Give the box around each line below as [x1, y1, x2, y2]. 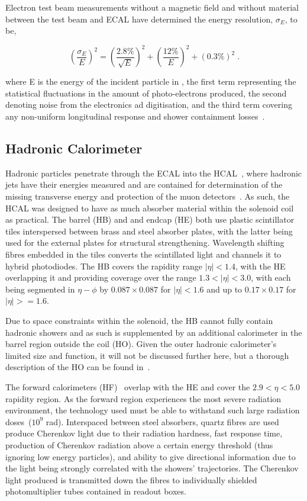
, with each [251, 271, 291, 284]
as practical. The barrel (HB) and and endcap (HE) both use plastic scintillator [5, 213, 295, 226]
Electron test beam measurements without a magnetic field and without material [5, 1, 299, 13]
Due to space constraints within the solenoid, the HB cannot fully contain [5, 314, 273, 326]
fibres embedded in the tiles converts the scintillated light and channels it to [5, 248, 282, 261]
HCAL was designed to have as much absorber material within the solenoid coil [5, 201, 294, 214]
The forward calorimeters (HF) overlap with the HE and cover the [5, 380, 250, 393]
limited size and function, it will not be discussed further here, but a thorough [5, 349, 289, 361]
